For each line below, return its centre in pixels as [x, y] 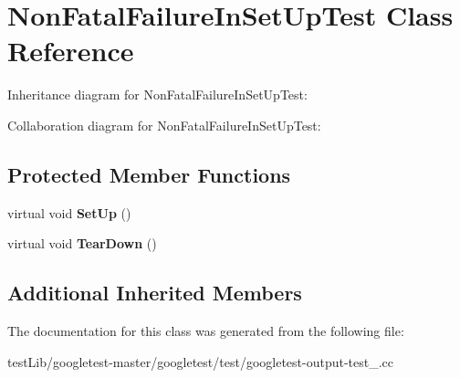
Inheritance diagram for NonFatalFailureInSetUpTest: [157, 94]
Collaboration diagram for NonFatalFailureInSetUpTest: [164, 125]
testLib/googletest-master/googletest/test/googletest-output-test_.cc [201, 361]
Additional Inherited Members [155, 293]
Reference [71, 51]
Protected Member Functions [149, 174]
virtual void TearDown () [82, 243]
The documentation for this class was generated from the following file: [206, 331]
